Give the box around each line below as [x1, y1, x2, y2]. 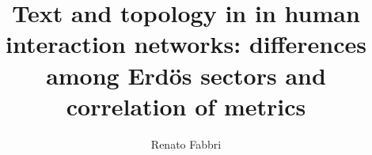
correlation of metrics [66, 89, 306, 122]
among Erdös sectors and [46, 59, 326, 91]
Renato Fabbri [150, 135, 222, 152]
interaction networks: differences [5, 28, 367, 60]
